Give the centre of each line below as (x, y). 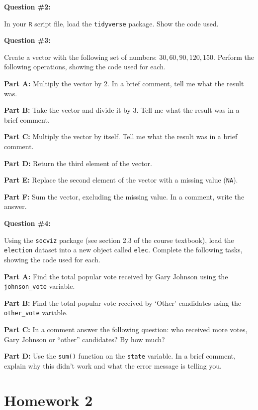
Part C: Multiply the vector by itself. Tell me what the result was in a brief (121, 136)
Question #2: (27, 6)
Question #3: (27, 40)
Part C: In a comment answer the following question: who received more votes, (126, 329)
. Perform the (234, 57)
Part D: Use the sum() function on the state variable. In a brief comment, (120, 356)
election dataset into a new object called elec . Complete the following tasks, (123, 250)
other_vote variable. (36, 312)
